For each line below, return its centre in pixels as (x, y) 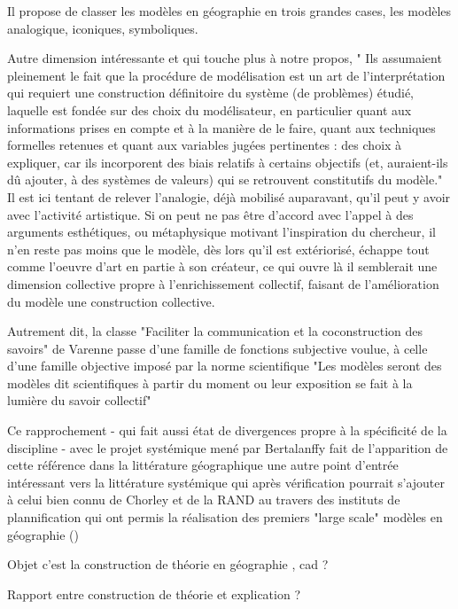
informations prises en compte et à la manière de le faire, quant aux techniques (221, 127)
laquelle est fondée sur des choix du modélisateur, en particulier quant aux (210, 109)
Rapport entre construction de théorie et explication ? (154, 593)
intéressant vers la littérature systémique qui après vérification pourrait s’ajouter (226, 482)
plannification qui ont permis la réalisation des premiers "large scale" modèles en (225, 517)
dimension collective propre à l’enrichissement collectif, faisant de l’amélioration (223, 283)
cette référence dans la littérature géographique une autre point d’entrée (203, 465)
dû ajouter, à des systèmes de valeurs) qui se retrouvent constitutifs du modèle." (225, 180)
